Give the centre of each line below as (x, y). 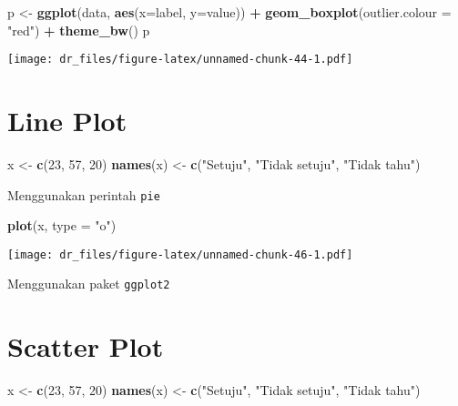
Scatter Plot (86, 346)
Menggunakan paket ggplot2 (89, 284)
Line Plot (67, 121)
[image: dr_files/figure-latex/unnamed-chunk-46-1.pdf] (180, 254)
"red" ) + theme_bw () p (79, 30)
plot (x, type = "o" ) (62, 225)
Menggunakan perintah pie (84, 194)
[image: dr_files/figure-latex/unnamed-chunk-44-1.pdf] (180, 60)
